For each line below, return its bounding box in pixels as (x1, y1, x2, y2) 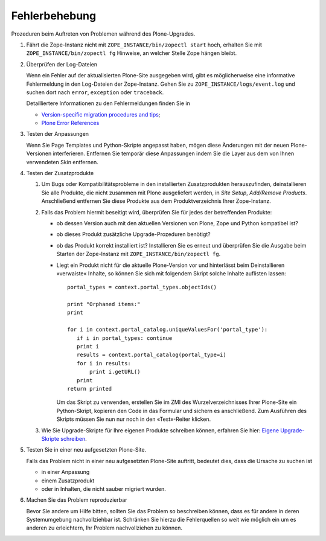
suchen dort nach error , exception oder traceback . (26, 88, 164, 96)
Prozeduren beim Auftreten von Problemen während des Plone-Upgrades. (11, 30, 196, 37)
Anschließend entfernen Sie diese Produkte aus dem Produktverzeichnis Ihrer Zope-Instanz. (41, 197, 271, 205)
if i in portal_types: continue (76, 335, 173, 341)
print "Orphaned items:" (67, 301, 141, 308)
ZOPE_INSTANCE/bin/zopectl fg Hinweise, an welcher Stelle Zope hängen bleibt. (26, 50, 237, 57)
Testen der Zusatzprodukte (26, 170, 94, 177)
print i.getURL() (89, 368, 141, 376)
